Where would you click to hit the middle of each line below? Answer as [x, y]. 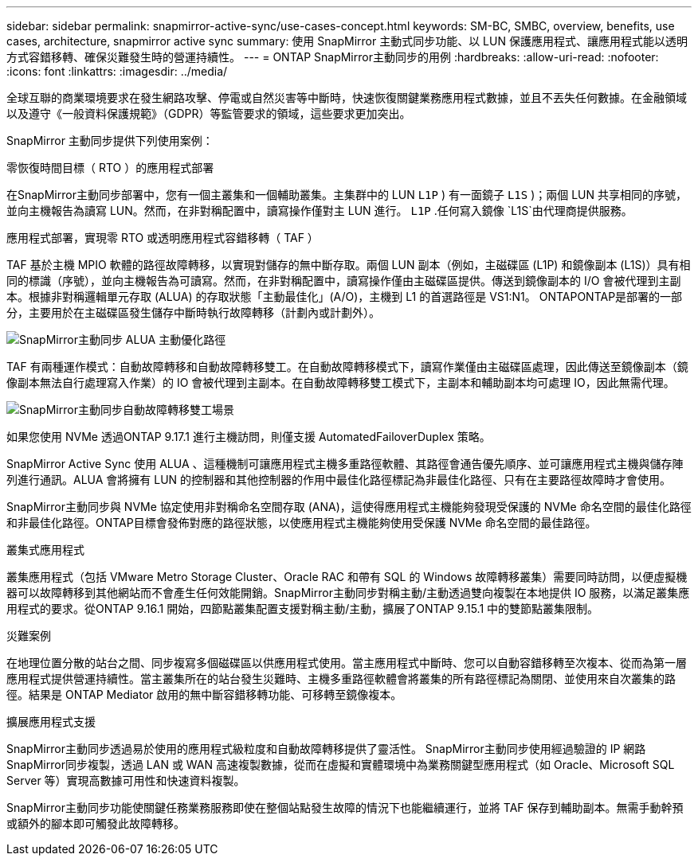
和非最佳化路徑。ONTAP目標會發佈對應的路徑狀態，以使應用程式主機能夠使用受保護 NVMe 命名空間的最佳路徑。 [302, 523]
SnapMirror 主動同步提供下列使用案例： [110, 140]
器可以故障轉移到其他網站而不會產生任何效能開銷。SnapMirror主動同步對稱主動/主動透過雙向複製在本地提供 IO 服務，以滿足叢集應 [348, 593]
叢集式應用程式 [45, 550]
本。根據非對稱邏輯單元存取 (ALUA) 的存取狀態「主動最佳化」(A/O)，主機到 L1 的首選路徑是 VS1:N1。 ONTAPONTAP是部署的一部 [345, 296]
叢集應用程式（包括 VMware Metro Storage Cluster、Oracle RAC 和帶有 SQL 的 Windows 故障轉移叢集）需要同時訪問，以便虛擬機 [347, 577]
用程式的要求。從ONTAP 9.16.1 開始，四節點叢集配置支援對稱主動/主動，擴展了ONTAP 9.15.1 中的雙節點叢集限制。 [303, 608]
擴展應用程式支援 [51, 722]
